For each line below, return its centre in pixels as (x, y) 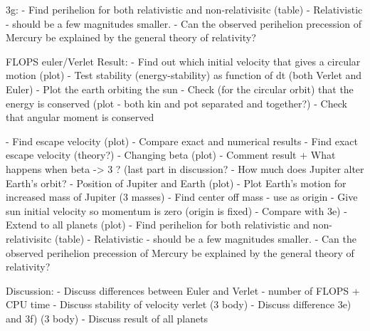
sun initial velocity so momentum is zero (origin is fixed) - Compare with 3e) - (176, 210)
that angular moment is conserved (80, 117)
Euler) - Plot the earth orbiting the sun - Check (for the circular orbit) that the (180, 89)
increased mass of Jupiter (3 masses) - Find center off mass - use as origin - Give (182, 197)
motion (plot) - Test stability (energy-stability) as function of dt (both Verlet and (184, 75)
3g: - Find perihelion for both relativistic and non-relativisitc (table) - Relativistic (184, 9)
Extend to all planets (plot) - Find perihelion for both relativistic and (158, 225)
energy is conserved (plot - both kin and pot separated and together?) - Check (176, 103)
